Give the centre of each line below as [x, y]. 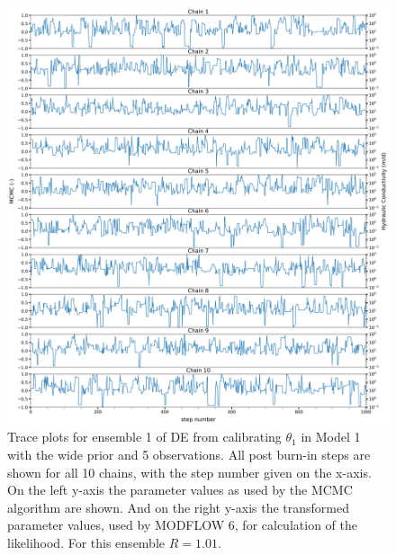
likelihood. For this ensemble [86, 543]
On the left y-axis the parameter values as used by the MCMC [180, 490]
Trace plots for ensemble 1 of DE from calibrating [144, 437]
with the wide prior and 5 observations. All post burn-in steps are [189, 455]
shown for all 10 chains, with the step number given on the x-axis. [189, 472]
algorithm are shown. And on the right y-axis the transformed [179, 507]
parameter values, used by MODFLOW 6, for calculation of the [182, 525]
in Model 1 [331, 437]
